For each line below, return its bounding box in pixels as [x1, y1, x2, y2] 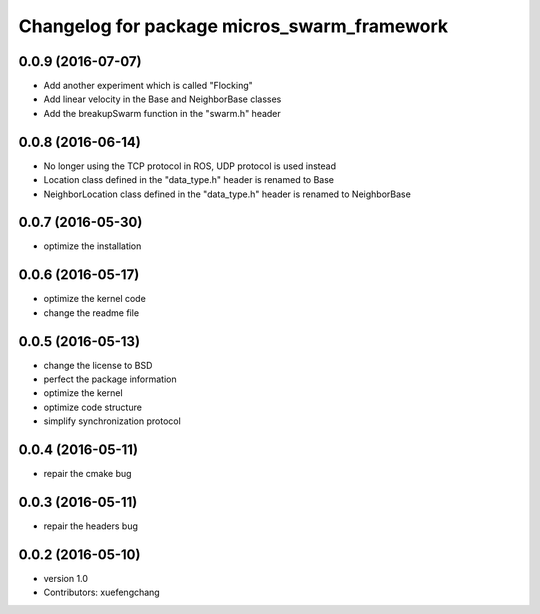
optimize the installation [43, 240, 142, 252]
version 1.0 [43, 572, 89, 584]
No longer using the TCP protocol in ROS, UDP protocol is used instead [43, 160, 337, 172]
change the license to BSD [43, 359, 153, 371]
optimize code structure [43, 401, 142, 413]
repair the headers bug [43, 520, 139, 532]
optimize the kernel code [43, 293, 147, 305]
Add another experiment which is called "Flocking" [43, 80, 254, 92]
